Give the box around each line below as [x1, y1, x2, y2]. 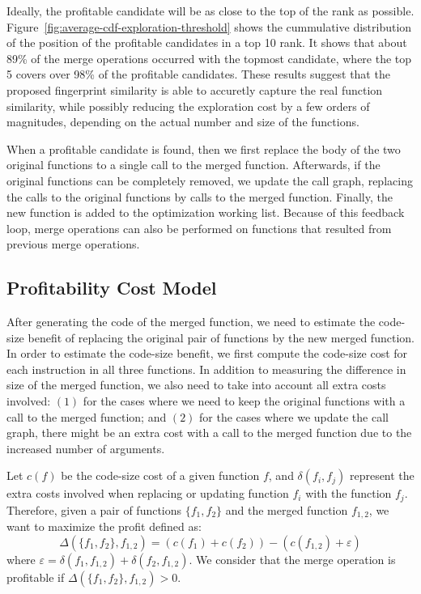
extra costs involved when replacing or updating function [6, 485, 289, 502]
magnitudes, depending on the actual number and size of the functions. [6, 113, 359, 130]
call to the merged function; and [6, 408, 167, 425]
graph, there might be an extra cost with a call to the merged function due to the [6, 424, 412, 441]
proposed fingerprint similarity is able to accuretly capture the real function [6, 81, 383, 98]
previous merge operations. [6, 235, 140, 252]
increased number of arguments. [6, 439, 165, 456]
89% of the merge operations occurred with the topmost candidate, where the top [6, 49, 412, 66]
